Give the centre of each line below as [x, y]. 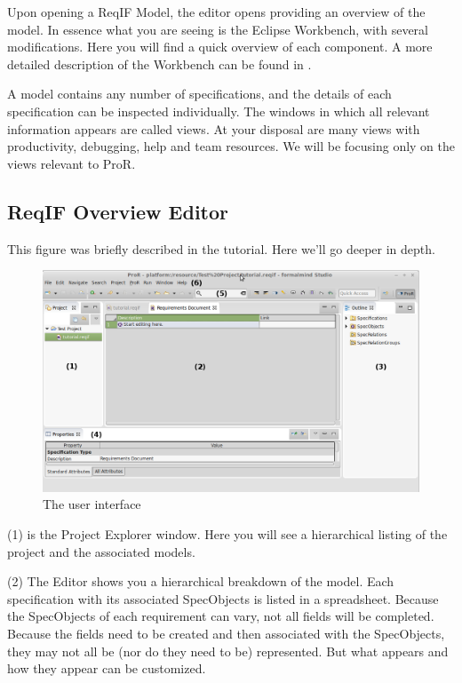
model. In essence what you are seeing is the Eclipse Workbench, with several [218, 29]
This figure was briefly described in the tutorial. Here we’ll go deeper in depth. [221, 248]
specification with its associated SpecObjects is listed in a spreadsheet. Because [223, 598]
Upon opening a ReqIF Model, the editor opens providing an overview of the [216, 12]
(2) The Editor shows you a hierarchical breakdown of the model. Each [201, 581]
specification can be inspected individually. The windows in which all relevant [219, 111]
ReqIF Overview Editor [118, 211]
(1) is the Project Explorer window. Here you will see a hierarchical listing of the [227, 534]
